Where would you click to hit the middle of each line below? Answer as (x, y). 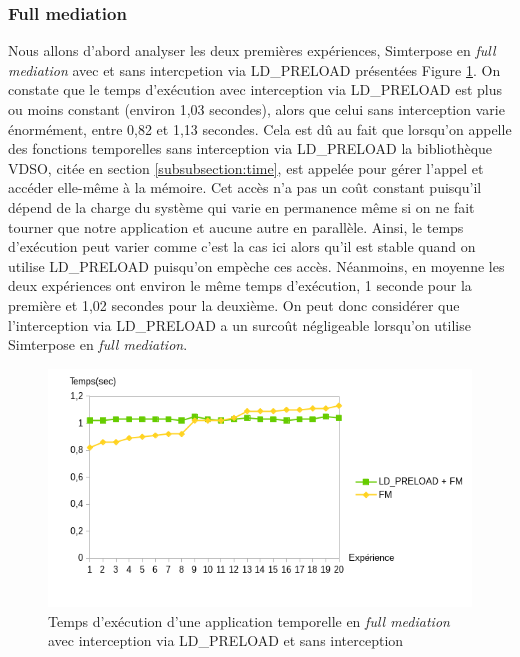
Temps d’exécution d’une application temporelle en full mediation (249, 620)
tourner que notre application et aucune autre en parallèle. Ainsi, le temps (236, 226)
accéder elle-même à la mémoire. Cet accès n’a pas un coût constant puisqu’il (245, 187)
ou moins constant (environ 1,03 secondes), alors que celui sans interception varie (256, 109)
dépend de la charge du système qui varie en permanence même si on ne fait (241, 206)
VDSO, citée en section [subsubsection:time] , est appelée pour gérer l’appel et (246, 167)
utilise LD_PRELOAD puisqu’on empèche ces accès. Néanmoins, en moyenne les (256, 265)
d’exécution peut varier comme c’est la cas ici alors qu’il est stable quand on (242, 246)
